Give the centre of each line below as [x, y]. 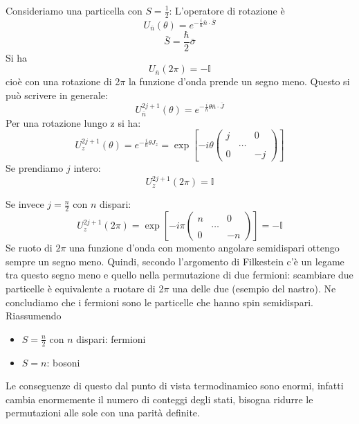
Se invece [25, 204]
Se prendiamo [35, 168]
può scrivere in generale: [57, 95]
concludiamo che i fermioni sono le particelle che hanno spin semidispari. [159, 302]
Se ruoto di [29, 248]
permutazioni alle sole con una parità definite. [103, 413]
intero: [87, 168]
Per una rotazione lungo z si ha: [73, 122]
